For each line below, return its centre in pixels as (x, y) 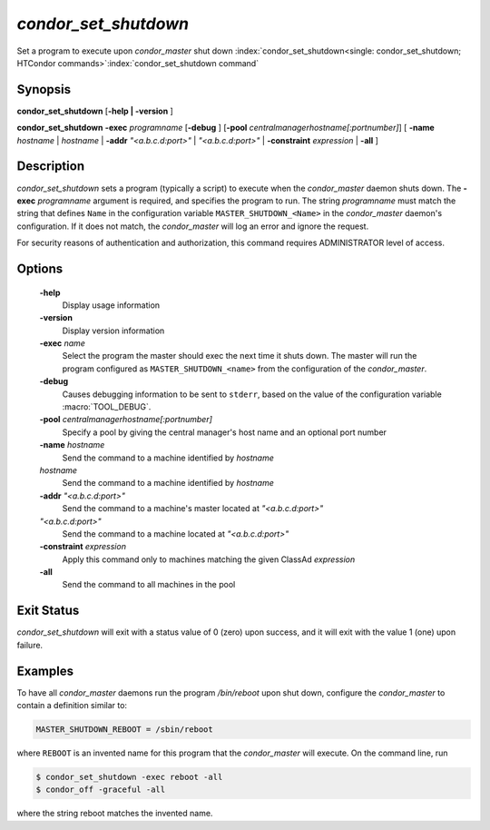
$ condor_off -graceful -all (101, 790)
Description (51, 167)
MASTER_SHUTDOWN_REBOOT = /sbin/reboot (124, 730)
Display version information (113, 331)
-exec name (63, 343)
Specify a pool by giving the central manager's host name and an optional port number (225, 432)
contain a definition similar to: (72, 706)
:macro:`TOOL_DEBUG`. (107, 407)
